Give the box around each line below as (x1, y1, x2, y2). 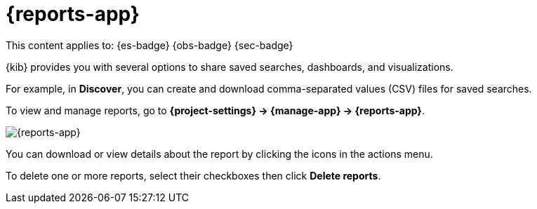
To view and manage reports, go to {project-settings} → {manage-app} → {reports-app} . (6, 104, 425, 116)
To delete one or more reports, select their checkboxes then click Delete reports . (6, 169, 381, 182)
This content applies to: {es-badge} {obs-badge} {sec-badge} (6, 39, 293, 51)
